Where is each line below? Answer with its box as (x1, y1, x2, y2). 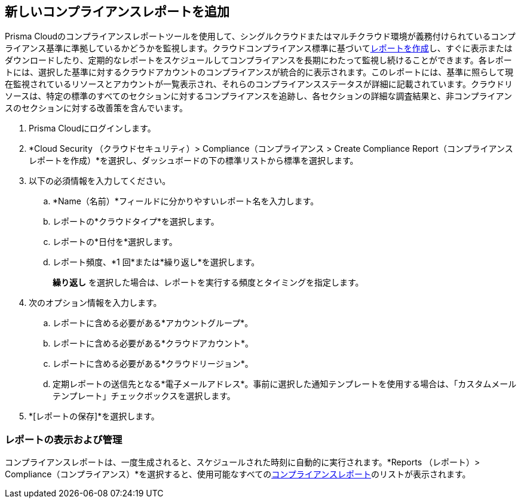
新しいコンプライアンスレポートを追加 (5, 4, 230, 19)
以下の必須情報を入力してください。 (29, 176, 171, 186)
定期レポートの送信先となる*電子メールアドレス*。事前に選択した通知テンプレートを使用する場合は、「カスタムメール (53, 379, 517, 389)
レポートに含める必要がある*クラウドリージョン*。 (53, 358, 253, 369)
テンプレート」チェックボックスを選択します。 (53, 391, 235, 401)
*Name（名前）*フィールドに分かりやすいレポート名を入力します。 (53, 196, 319, 207)
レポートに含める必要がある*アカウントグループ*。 (53, 318, 253, 329)
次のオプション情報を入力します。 (29, 297, 162, 308)
